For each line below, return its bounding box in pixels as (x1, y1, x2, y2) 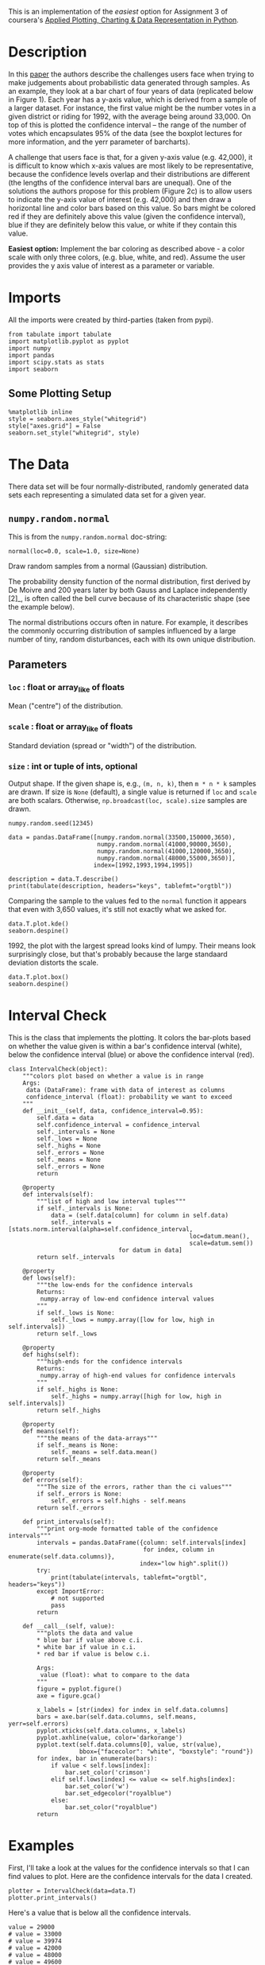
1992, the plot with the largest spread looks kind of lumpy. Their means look (8, 941, 256, 950)
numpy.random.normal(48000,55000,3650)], (96, 855, 236, 863)
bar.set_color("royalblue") (64, 1803, 158, 1811)
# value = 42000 (8, 1944, 62, 1952)
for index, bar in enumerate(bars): (36, 1755, 158, 1763)
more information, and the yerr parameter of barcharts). (8, 137, 190, 146)
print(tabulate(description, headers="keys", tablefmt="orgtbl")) (8, 883, 232, 891)
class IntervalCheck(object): (8, 1066, 109, 1074)
